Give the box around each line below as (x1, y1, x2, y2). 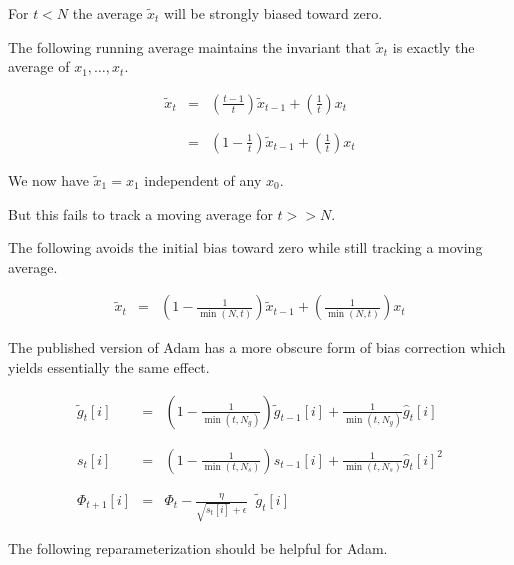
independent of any (144, 169, 262, 190)
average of (8, 56, 70, 77)
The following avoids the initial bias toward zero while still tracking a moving (8, 237, 483, 258)
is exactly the (392, 36, 475, 57)
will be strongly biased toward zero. (164, 3, 383, 23)
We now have (8, 169, 89, 190)
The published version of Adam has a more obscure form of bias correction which (8, 337, 506, 358)
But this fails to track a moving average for (8, 203, 273, 224)
